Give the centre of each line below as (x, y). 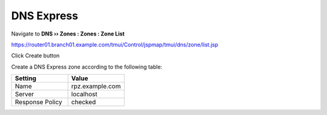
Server (25, 95)
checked (84, 102)
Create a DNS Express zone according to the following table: (87, 67)
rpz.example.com (96, 86)
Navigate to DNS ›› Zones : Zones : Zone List (68, 34)
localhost (84, 95)
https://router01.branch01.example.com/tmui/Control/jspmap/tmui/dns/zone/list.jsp (115, 45)
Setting (25, 78)
